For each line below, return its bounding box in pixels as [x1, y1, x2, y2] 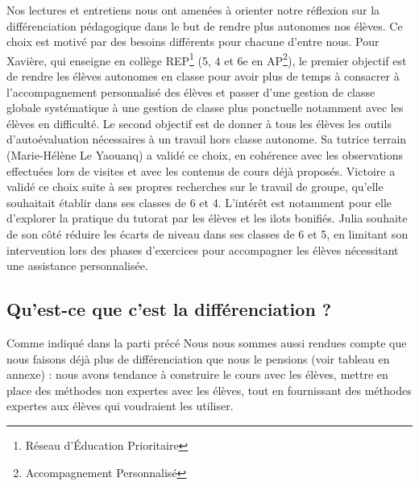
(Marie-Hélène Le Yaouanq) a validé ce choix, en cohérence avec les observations [6, 147, 404, 163]
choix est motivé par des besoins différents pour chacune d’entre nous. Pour [6, 33, 380, 50]
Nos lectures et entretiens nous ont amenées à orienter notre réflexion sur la [6, 2, 380, 18]
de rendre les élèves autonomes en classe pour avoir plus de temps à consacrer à [6, 68, 400, 85]
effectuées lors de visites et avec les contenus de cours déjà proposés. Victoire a [6, 162, 396, 179]
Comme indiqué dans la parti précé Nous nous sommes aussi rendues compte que [6, 334, 407, 351]
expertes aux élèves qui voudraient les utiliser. [6, 397, 234, 414]
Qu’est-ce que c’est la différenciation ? [6, 297, 332, 322]
